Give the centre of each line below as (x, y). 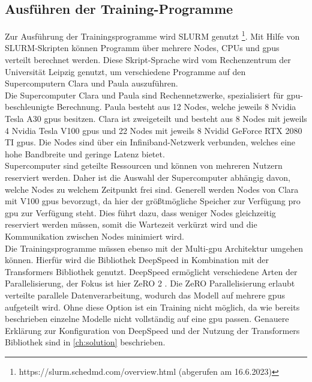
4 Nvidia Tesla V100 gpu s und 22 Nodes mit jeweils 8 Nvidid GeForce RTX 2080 (154, 130)
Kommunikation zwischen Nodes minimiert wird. (94, 236)
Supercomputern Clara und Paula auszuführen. (91, 83)
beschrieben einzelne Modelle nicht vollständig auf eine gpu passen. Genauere (147, 319)
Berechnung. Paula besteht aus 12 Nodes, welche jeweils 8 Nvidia (176, 107)
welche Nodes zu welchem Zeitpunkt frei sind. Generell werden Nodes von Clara (152, 189)
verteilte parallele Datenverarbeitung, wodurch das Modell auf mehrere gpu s (145, 295)
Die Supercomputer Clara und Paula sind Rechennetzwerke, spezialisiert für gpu (153, 95)
